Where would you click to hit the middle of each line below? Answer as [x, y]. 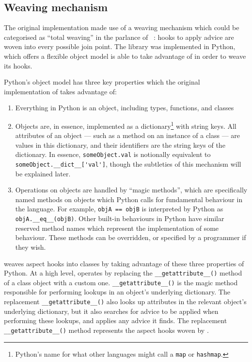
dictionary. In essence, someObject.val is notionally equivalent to [113, 154]
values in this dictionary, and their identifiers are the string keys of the [120, 145]
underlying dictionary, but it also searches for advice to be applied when [111, 311]
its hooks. [18, 65]
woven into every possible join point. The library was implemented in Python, [120, 46]
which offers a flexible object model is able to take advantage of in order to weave [125, 56]
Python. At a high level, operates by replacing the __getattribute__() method [123, 273]
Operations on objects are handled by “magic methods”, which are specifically [131, 190]
